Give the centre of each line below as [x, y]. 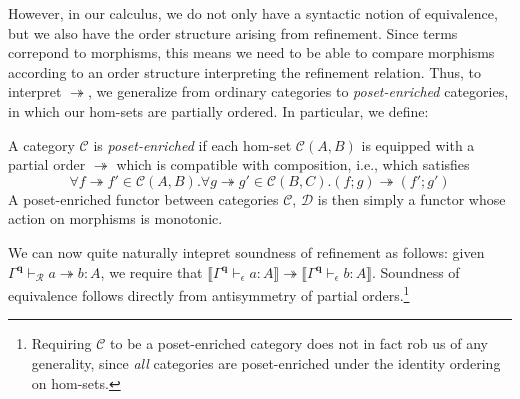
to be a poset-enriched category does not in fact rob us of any [299, 343]
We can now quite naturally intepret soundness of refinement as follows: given [246, 251]
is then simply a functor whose [411, 198]
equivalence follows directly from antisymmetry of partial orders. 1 [209, 293]
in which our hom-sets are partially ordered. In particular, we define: [218, 110]
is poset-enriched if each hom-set [192, 144]
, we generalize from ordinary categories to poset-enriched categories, [298, 91]
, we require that [151, 271]
